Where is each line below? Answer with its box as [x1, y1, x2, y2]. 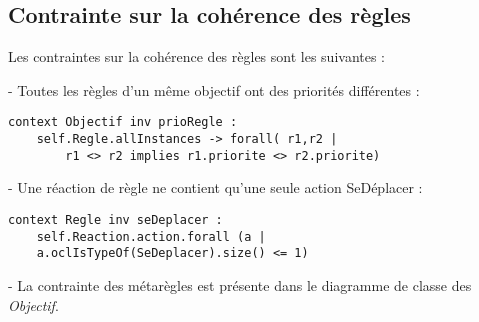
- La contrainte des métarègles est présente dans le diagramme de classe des [8, 274, 472, 295]
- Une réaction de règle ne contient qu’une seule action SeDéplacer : [8, 177, 423, 198]
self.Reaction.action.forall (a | [36, 229, 266, 244]
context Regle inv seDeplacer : [8, 212, 223, 227]
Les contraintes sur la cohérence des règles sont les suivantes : [8, 46, 386, 67]
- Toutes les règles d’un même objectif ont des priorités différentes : [8, 79, 420, 100]
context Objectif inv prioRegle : [8, 115, 238, 130]
